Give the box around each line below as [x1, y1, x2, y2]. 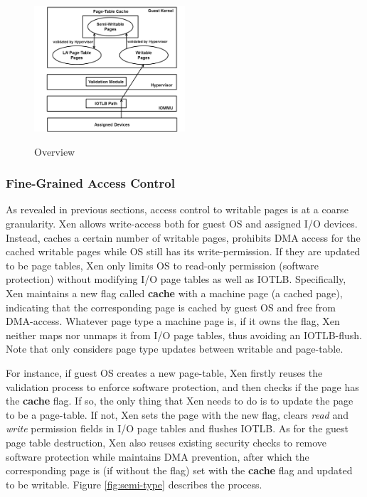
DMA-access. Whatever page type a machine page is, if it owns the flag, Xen [6, 314, 340, 328]
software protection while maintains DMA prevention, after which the [6, 449, 309, 464]
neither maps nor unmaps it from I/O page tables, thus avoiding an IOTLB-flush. [6, 327, 363, 342]
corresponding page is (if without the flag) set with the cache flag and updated [6, 463, 353, 478]
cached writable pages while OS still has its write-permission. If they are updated [6, 244, 361, 259]
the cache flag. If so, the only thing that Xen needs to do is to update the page [6, 393, 353, 408]
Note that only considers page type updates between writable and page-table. [6, 341, 344, 356]
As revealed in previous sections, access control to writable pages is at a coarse [6, 202, 349, 217]
